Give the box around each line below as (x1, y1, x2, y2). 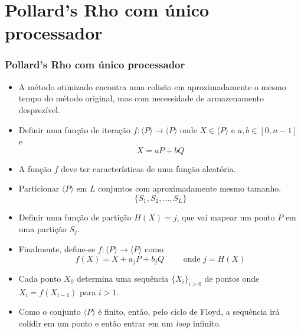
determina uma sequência (76, 272, 169, 285)
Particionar (18, 182, 60, 194)
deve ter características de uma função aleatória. (61, 162, 236, 174)
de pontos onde (204, 272, 260, 285)
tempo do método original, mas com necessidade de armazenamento (18, 92, 264, 104)
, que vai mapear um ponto (176, 210, 275, 223)
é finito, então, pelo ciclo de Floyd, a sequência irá (98, 305, 280, 318)
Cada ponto (18, 272, 61, 285)
